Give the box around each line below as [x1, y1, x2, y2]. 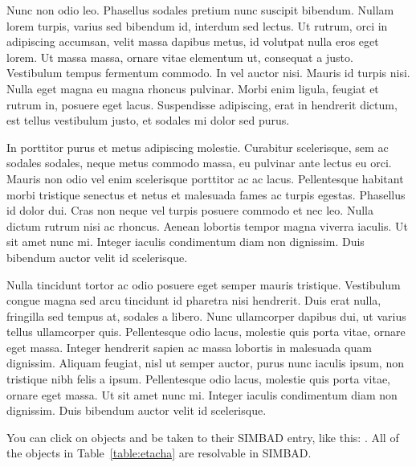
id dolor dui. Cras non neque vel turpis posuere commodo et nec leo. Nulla [6, 202, 373, 219]
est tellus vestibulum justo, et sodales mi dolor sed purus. [6, 112, 290, 129]
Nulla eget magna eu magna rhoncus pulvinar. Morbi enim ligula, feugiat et [6, 80, 379, 96]
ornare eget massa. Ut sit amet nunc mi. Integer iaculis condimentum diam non [6, 386, 398, 403]
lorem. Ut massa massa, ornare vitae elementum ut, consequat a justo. [6, 48, 353, 65]
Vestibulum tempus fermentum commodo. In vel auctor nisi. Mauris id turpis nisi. [6, 64, 410, 81]
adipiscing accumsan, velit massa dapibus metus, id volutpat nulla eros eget [6, 33, 379, 50]
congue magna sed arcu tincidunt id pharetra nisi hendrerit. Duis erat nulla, [6, 292, 381, 309]
